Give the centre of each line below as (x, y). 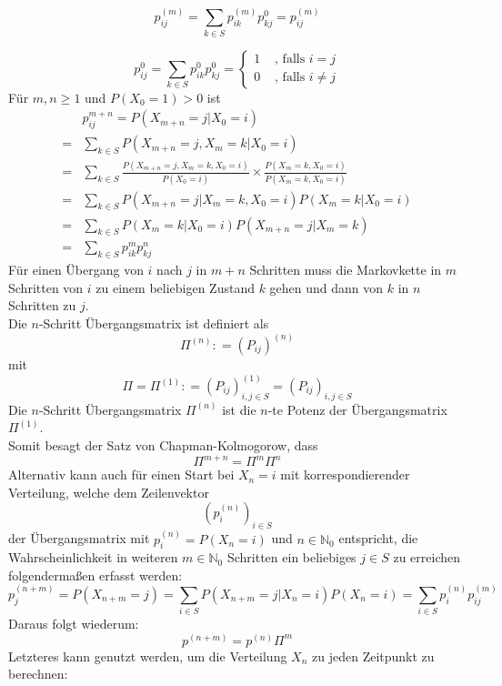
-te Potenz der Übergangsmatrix (357, 409)
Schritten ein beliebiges (291, 557)
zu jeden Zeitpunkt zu (373, 656)
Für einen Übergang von (76, 270)
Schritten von (46, 287)
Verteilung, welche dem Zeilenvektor (109, 492)
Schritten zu (42, 305)
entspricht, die (378, 538)
